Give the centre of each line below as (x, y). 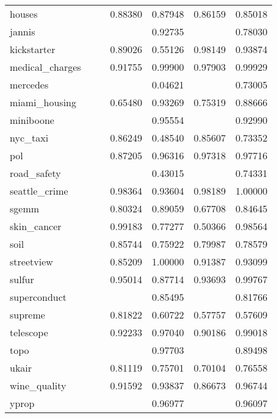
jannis (23, 31)
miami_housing (43, 102)
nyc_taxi (29, 138)
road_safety (35, 173)
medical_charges (45, 67)
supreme (27, 315)
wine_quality (38, 385)
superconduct (38, 297)
